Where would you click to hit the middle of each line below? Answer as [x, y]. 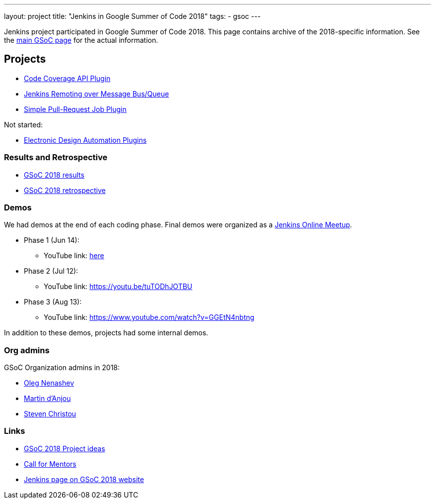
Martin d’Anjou [47, 399]
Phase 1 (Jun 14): [52, 240]
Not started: [24, 124]
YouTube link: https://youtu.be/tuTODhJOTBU [118, 287]
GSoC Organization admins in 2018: [62, 368]
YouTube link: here [74, 256]
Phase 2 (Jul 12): [51, 271]
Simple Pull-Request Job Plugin [75, 109]
